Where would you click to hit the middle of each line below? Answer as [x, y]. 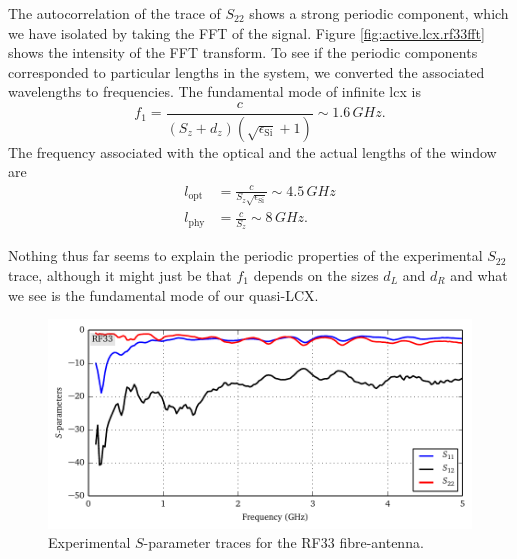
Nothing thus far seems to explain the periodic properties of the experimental [245, 255]
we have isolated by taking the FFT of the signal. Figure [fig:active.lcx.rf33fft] [246, 32]
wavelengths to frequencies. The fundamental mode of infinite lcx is [214, 91]
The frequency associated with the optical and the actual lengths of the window [252, 151]
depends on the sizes [316, 274]
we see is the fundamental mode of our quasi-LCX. [163, 294]
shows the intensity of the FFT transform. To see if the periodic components [243, 52]
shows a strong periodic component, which [379, 13]
